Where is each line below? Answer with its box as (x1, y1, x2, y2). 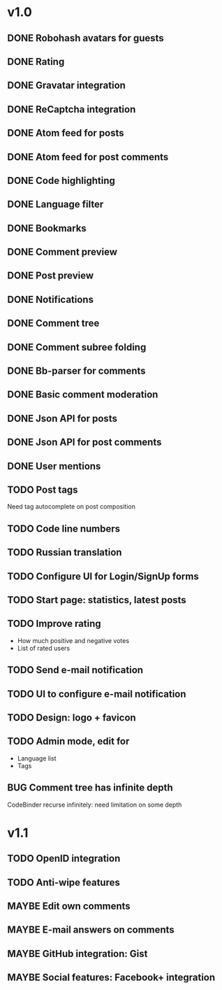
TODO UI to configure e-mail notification (7, 688, 186, 700)
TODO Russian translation (7, 546, 122, 558)
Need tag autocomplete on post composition (7, 502, 136, 511)
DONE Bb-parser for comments (7, 365, 146, 377)
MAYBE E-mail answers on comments (7, 924, 175, 936)
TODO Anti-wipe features (7, 876, 120, 889)
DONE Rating (7, 55, 65, 67)
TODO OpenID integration (7, 853, 121, 865)
